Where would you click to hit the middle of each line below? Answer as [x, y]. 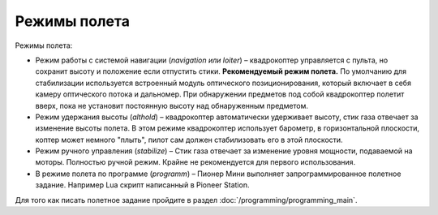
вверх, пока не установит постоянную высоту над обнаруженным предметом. [172, 105]
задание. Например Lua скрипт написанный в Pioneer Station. [142, 185]
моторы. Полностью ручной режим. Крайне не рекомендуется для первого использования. [195, 162]
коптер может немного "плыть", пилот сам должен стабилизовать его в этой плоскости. [189, 140]
